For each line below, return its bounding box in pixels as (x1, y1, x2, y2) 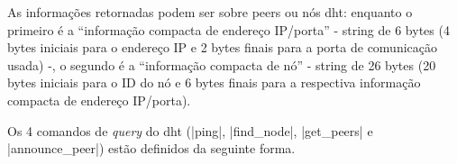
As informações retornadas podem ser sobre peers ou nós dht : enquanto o (7, 3, 413, 21)
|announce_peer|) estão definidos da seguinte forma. (7, 139, 296, 158)
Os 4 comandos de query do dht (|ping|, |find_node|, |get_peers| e (7, 121, 373, 140)
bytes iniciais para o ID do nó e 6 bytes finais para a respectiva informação (7, 73, 421, 92)
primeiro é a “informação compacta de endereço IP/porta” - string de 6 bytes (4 (7, 20, 450, 39)
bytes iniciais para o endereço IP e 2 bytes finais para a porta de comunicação (7, 38, 438, 57)
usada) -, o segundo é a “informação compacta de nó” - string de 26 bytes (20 (7, 55, 436, 74)
